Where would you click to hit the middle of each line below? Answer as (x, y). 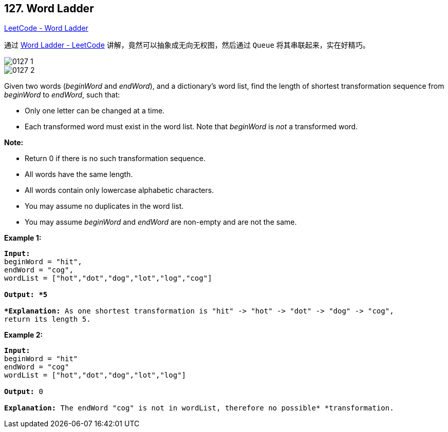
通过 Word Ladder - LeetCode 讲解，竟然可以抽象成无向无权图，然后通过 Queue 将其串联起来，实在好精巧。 (187, 45)
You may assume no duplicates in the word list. (104, 206)
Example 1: (23, 238)
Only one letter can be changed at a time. (95, 111)
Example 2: (24, 335)
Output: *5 (26, 295)
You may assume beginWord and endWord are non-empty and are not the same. (161, 222)
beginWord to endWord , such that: (62, 95)
